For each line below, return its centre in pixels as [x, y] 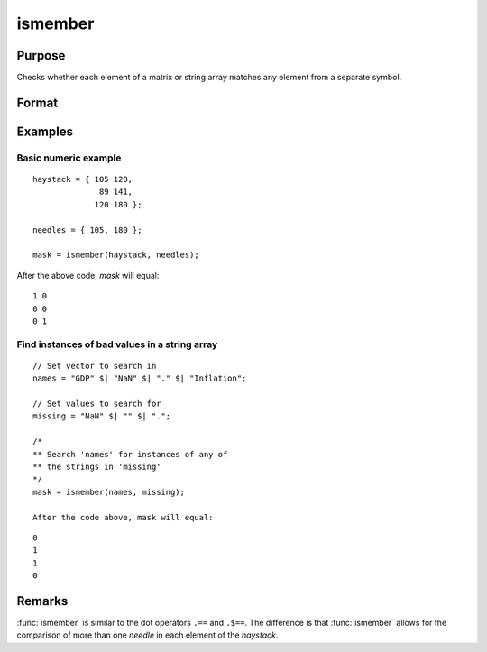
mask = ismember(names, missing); [109, 492]
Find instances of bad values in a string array [117, 344]
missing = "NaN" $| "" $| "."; [102, 416]
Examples [45, 131]
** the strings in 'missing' [97, 467]
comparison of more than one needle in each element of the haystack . [147, 635]
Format [37, 102]
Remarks [42, 601]
